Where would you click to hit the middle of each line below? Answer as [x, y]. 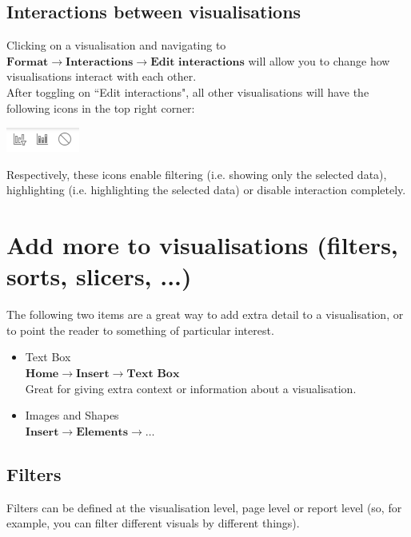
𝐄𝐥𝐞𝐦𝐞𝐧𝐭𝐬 [102, 432]
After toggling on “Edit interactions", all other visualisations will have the [188, 91]
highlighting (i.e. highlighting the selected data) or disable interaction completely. [206, 190]
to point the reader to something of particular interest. [140, 330]
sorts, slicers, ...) [99, 276]
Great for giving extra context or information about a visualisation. [191, 388]
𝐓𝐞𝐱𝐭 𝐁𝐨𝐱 [153, 374]
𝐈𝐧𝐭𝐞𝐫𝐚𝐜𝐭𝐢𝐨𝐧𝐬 [100, 62]
